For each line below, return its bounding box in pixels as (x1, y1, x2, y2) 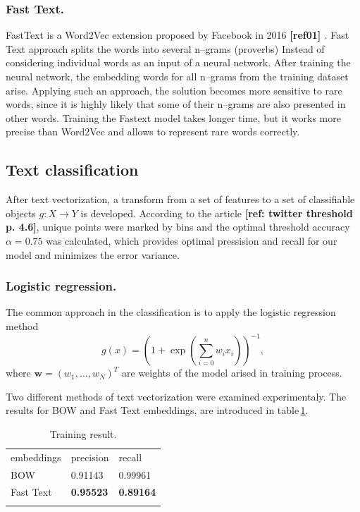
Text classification (6, 159, 139, 181)
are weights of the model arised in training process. (122, 365, 342, 380)
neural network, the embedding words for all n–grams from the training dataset (6, 69, 349, 83)
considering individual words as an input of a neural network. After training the (6, 55, 351, 70)
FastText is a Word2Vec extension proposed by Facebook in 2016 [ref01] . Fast (6, 28, 349, 42)
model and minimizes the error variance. (6, 247, 180, 262)
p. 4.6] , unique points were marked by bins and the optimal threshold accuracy (6, 219, 350, 234)
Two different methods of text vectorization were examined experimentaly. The (6, 389, 347, 403)
